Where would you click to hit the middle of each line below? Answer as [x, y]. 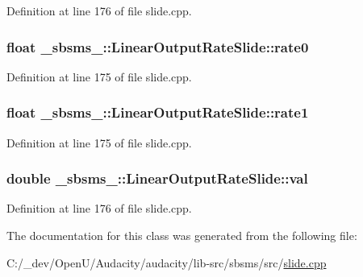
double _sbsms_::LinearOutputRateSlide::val [157, 178]
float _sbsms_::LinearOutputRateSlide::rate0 [158, 46]
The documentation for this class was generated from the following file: [182, 236]
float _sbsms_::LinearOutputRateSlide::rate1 [158, 112]
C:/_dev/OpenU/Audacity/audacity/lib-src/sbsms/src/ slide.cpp [167, 262]
